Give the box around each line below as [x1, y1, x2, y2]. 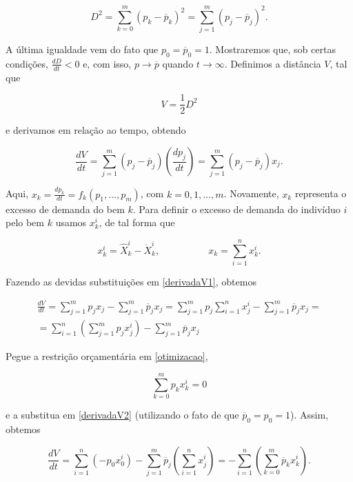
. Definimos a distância [224, 56, 321, 70]
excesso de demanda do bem [6, 201, 125, 216]
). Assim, [290, 408, 328, 422]
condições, [6, 56, 48, 70]
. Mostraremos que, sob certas [209, 42, 336, 57]
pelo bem [6, 215, 44, 230]
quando [162, 56, 194, 70]
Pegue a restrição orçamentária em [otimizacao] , [6, 349, 208, 363]
